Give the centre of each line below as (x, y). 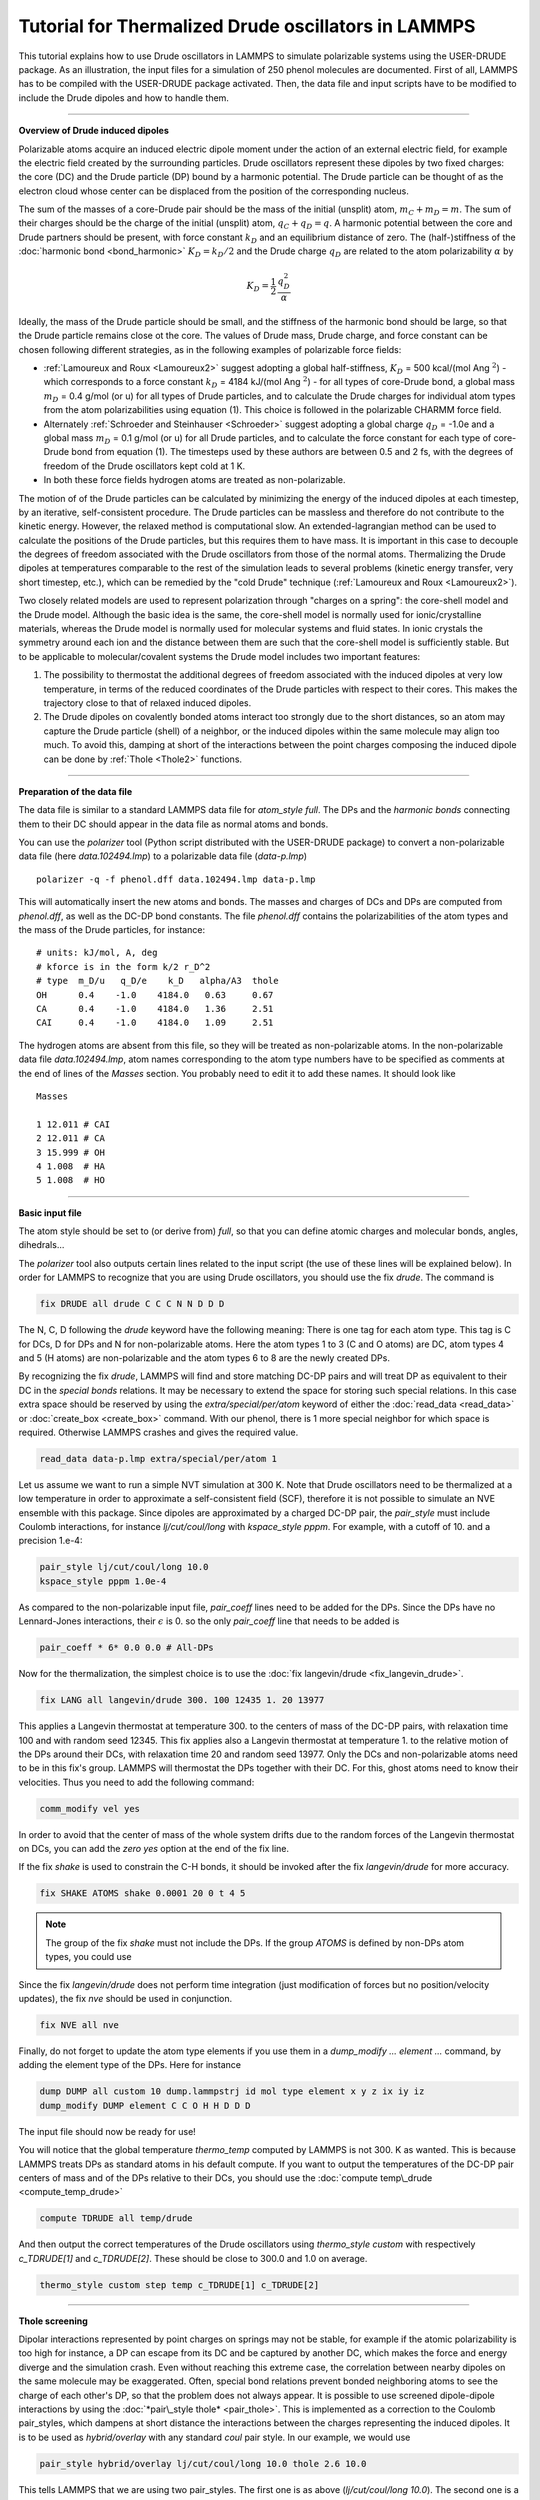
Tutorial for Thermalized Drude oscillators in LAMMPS (247, 26)
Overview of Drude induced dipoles (93, 131)
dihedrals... (41, 1245)
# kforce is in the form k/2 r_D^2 (123, 966)
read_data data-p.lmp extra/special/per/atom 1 (158, 1458)
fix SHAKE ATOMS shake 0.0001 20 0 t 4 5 (142, 1893)
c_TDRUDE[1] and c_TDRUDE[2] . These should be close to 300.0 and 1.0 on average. (193, 2258)
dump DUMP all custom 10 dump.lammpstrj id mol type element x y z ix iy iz (232, 2091)
